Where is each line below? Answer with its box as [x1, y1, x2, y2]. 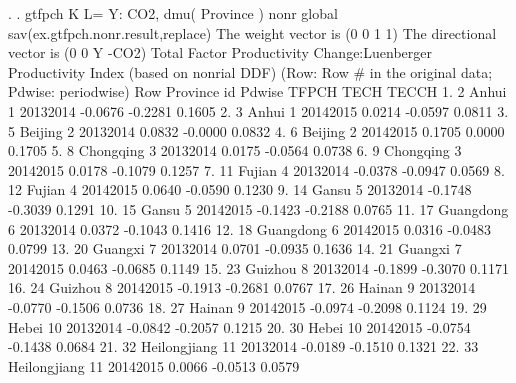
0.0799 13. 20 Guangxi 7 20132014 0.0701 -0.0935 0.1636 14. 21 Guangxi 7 [8, 238, 462, 259]
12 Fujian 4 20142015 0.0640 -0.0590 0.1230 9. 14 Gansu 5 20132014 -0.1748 [8, 179, 472, 200]
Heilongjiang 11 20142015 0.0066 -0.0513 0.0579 [8, 355, 300, 376]
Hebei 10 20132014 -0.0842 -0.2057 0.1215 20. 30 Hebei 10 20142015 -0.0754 [8, 316, 471, 337]
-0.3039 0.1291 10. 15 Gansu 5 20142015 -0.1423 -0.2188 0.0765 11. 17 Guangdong [8, 198, 509, 219]
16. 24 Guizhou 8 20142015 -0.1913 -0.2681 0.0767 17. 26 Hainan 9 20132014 [8, 277, 476, 298]
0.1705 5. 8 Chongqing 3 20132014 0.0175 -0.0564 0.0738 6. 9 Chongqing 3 [8, 140, 462, 161]
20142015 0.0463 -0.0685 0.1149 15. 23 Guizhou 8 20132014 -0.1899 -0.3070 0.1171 [8, 257, 509, 278]
